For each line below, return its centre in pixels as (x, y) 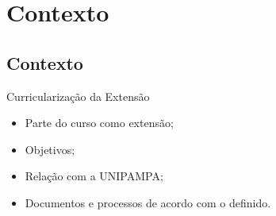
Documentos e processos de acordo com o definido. (148, 202)
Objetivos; (50, 149)
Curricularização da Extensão (78, 96)
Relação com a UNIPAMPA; (94, 176)
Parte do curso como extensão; (99, 123)
